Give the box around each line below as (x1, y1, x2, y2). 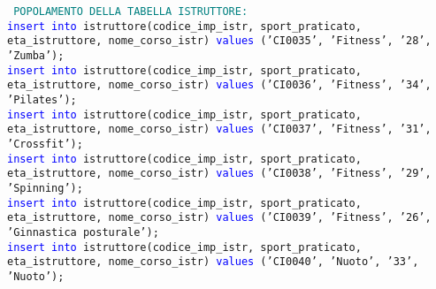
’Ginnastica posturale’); (7, 225, 159, 239)
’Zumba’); (7, 49, 65, 62)
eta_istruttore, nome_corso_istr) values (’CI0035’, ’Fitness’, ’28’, (7, 34, 432, 48)
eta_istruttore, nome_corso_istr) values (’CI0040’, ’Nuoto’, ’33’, (7, 255, 419, 269)
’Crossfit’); (7, 137, 83, 150)
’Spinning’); (7, 181, 83, 194)
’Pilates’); (7, 93, 77, 106)
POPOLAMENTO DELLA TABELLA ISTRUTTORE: (13, 5, 249, 18)
